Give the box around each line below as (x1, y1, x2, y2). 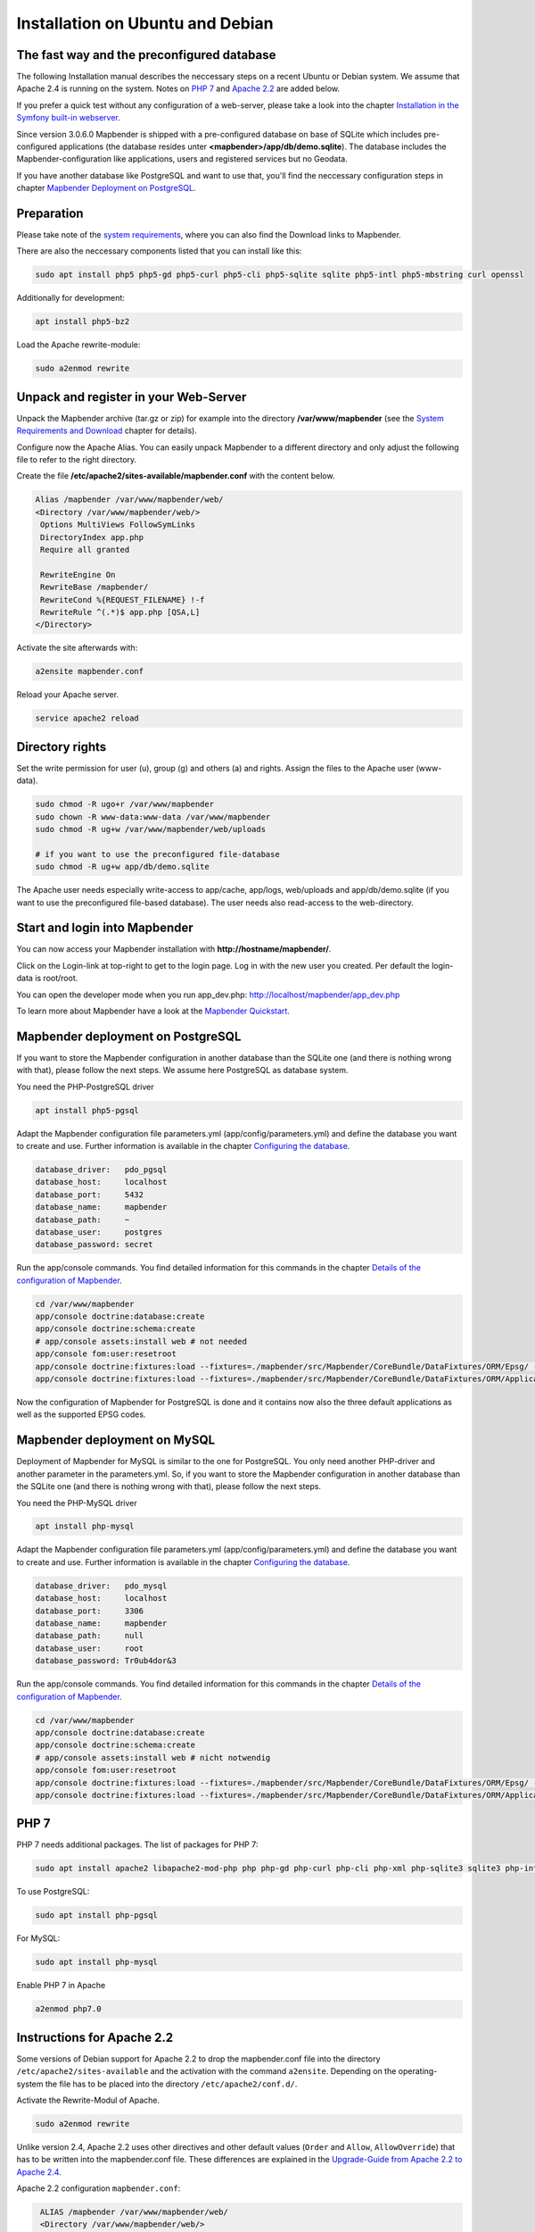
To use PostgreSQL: (16, 1886, 90, 1897)
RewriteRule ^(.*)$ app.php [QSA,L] (40, 607, 201, 617)
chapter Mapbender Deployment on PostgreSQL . (16, 183, 196, 194)
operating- (398, 2066, 438, 2077)
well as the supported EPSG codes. (16, 1409, 146, 1420)
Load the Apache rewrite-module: (16, 339, 141, 350)
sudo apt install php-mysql (35, 1957, 158, 1968)
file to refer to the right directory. (16, 454, 137, 465)
